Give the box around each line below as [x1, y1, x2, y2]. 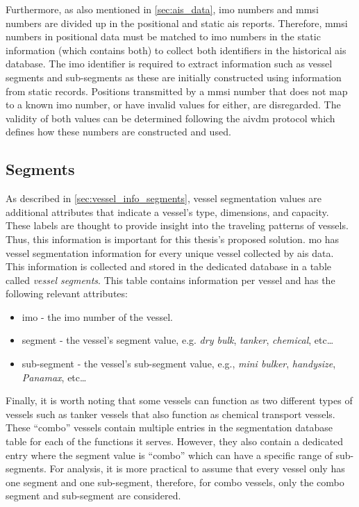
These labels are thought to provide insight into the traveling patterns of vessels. [6, 218, 349, 233]
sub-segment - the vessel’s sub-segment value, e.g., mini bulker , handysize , [22, 356, 336, 371]
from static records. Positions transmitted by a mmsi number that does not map [6, 83, 348, 98]
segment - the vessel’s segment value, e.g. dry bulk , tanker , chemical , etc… [22, 333, 334, 347]
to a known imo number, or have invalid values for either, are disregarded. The [6, 97, 341, 112]
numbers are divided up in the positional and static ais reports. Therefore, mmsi [6, 15, 348, 30]
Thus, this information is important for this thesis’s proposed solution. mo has [6, 231, 340, 246]
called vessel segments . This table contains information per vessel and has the [6, 272, 335, 287]
